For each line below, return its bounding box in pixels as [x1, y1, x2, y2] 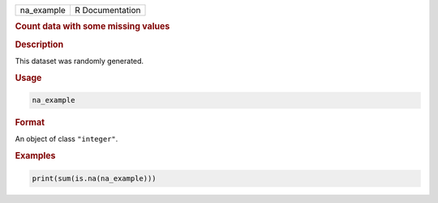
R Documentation [74, 5, 141, 15]
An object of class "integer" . [15, 134, 118, 144]
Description [15, 39, 64, 50]
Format [15, 117, 45, 129]
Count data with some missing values [15, 21, 170, 32]
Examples [15, 150, 56, 162]
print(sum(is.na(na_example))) [32, 174, 157, 183]
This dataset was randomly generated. [15, 56, 144, 66]
